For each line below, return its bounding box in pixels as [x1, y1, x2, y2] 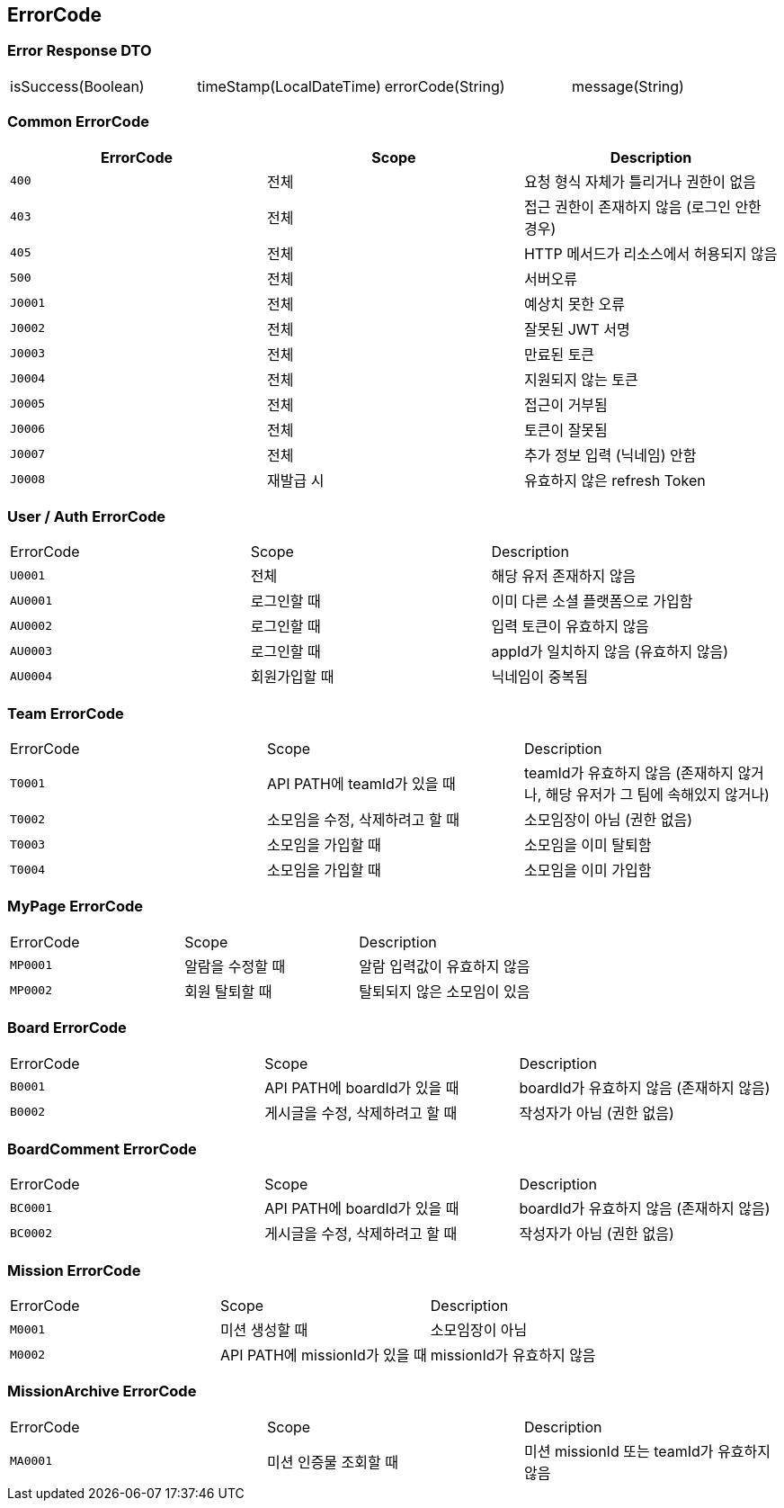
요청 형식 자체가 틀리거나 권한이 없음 [523, 172, 756, 191]
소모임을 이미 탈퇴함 [523, 836, 652, 855]
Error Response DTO [7, 41, 152, 60]
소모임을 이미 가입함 [523, 861, 652, 880]
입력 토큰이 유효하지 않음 [491, 617, 649, 636]
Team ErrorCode [7, 704, 124, 723]
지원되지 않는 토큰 [523, 370, 638, 389]
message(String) [572, 76, 684, 95]
